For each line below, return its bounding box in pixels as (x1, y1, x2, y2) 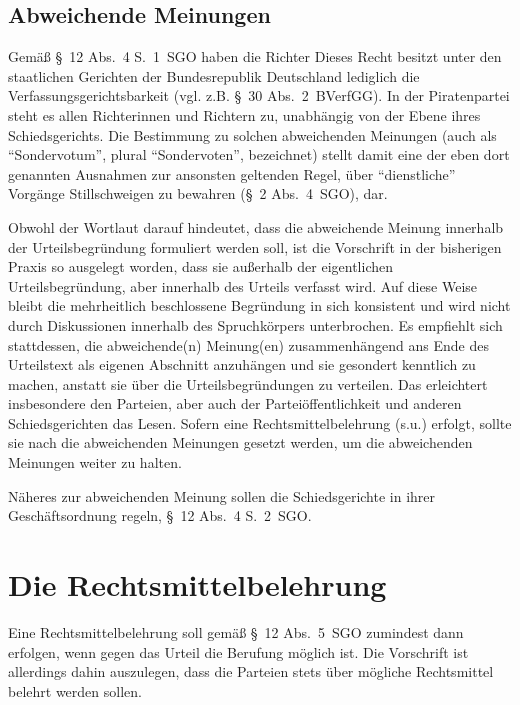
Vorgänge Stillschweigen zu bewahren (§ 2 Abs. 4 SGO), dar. (8, 183, 388, 204)
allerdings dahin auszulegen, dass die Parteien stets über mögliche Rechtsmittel (8, 661, 494, 682)
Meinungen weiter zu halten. (8, 452, 182, 473)
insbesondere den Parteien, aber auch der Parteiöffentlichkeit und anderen (8, 393, 462, 414)
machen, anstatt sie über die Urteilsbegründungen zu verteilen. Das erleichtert (8, 373, 488, 394)
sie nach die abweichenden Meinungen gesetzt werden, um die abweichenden (8, 432, 473, 453)
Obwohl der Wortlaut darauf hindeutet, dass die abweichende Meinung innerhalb (8, 216, 504, 237)
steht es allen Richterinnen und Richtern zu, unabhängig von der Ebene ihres (8, 104, 481, 125)
